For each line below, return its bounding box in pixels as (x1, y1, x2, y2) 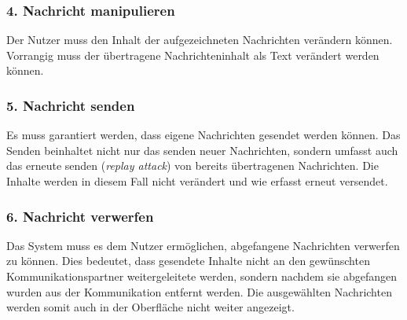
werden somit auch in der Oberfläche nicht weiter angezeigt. (6, 299, 295, 315)
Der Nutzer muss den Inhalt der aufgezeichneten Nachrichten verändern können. (6, 31, 393, 48)
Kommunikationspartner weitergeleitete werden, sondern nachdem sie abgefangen (6, 268, 398, 284)
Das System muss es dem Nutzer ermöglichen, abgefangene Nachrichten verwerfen (6, 237, 400, 253)
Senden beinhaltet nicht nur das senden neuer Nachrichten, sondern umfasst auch (6, 142, 398, 158)
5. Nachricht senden (6, 95, 135, 115)
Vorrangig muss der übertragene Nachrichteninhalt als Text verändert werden (6, 46, 379, 63)
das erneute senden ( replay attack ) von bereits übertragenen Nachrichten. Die (6, 157, 379, 174)
